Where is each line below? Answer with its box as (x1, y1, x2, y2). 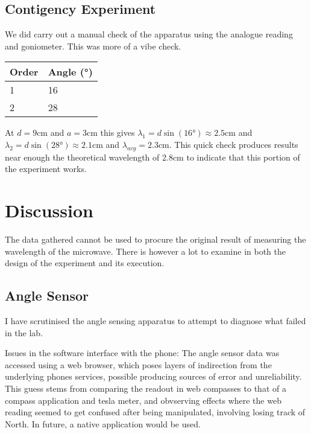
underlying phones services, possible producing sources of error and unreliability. (5, 370, 302, 383)
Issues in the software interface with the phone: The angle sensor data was (5, 346, 280, 359)
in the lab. (5, 326, 43, 339)
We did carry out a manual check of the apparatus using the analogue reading (5, 28, 293, 40)
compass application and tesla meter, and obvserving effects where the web (5, 394, 281, 406)
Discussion (5, 198, 93, 223)
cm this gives (87, 126, 135, 139)
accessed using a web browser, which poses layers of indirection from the (5, 358, 272, 371)
